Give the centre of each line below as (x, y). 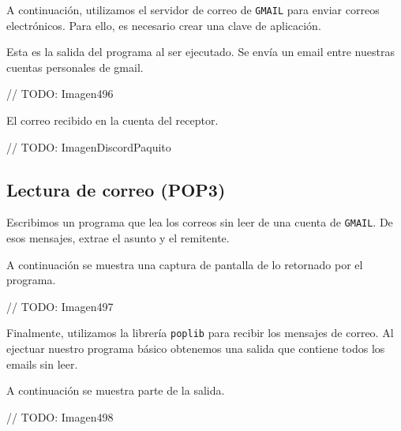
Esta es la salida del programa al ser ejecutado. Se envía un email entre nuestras (200, 52)
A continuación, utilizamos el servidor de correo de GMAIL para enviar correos (193, 9)
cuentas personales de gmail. (75, 67)
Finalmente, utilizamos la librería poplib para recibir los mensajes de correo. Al (200, 333)
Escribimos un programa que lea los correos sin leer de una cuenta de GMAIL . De (200, 222)
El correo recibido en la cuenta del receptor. (112, 120)
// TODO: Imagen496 (60, 94)
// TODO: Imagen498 (60, 416)
